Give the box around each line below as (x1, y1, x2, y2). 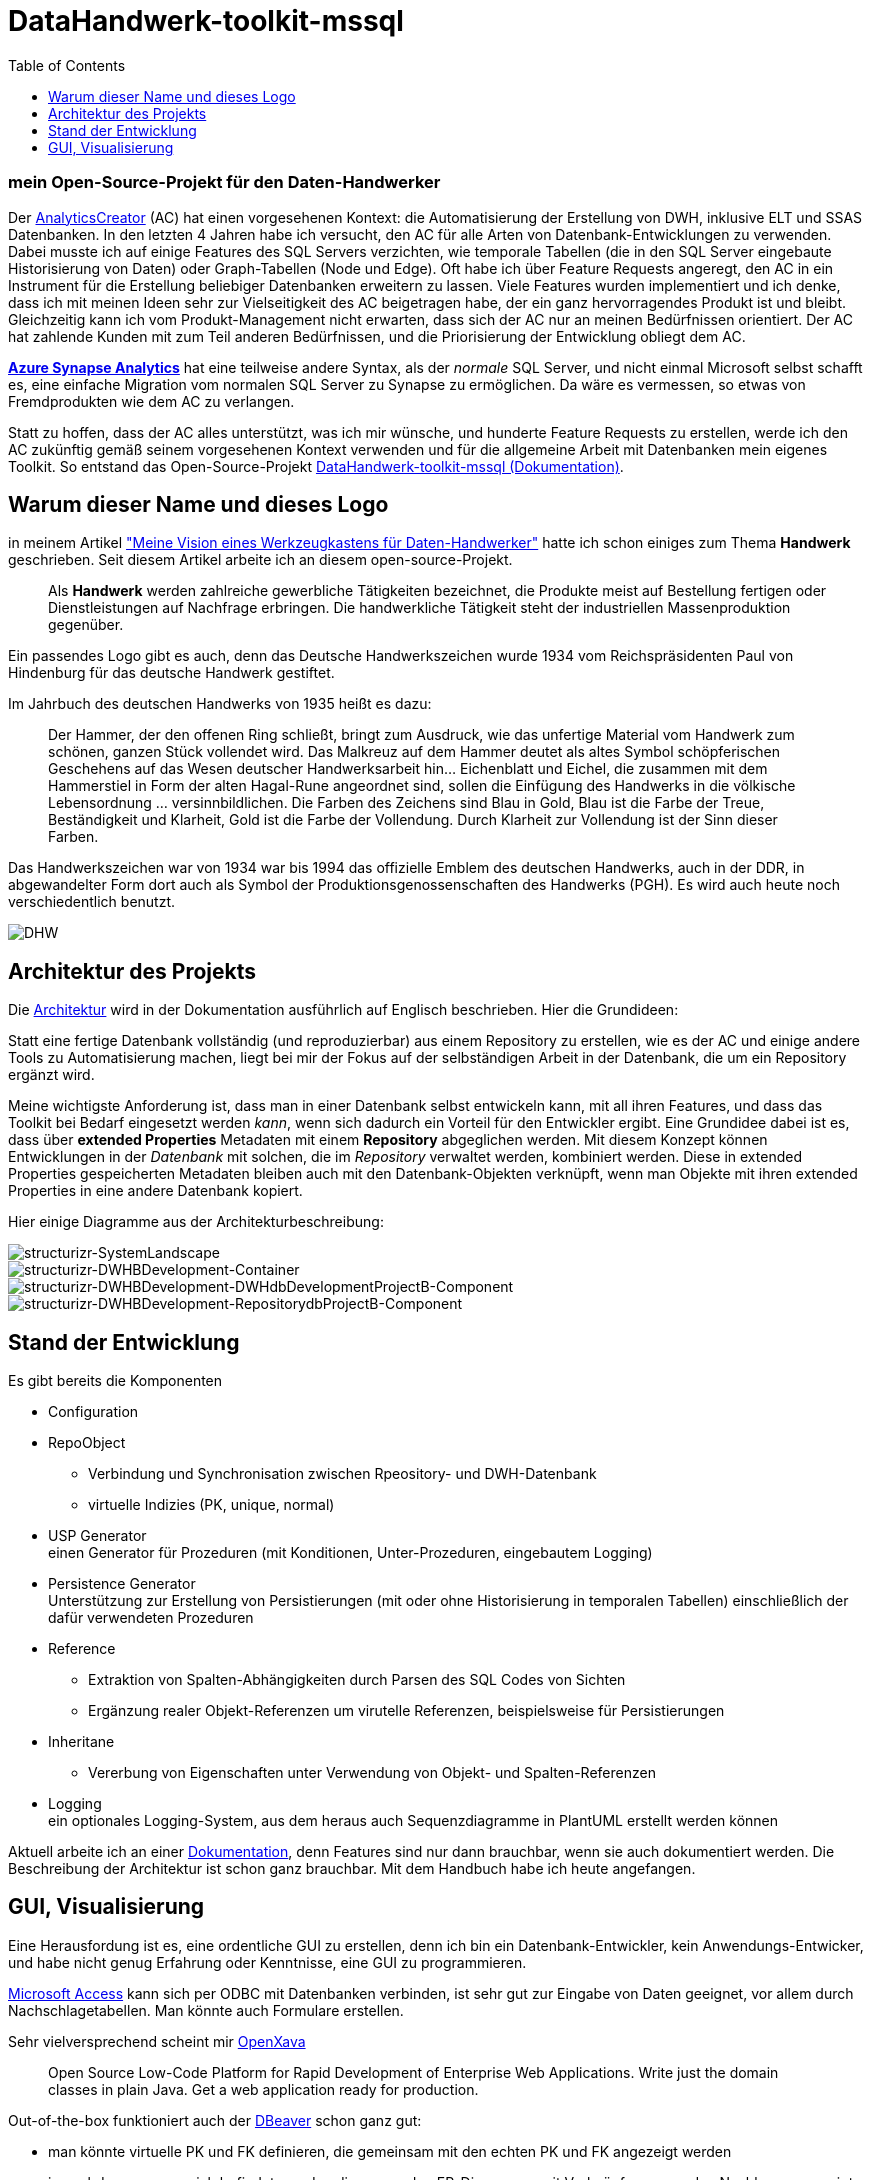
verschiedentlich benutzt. (8, 893, 176, 911)
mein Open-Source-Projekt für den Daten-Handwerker (8, 172, 441, 193)
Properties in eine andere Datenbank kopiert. (8, 1182, 303, 1200)
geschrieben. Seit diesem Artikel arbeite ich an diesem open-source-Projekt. (8, 551, 513, 569)
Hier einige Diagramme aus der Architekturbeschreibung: (8, 1213, 384, 1231)
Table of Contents (8, 56, 126, 74)
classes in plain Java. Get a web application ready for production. (48, 2080, 479, 2098)
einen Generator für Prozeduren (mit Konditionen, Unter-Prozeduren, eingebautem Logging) (48, 1544, 653, 1562)
